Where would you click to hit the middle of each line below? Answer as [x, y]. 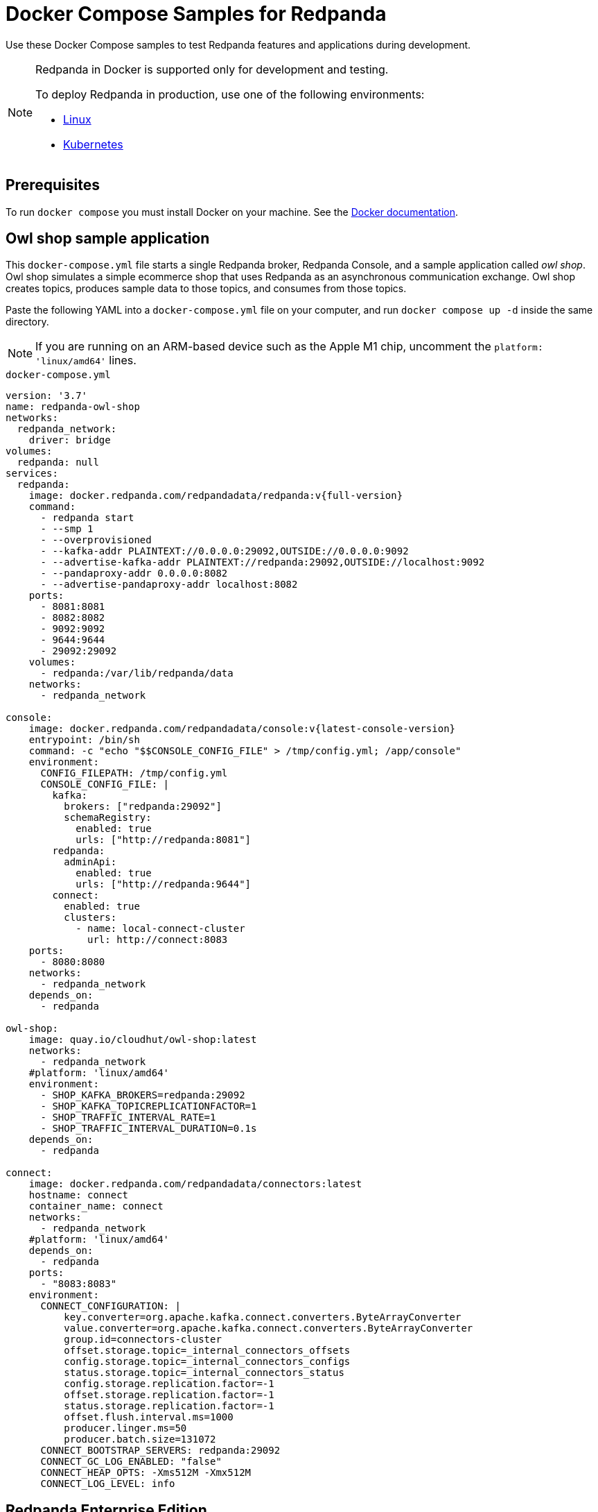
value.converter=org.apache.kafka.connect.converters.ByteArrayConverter [269, 1328]
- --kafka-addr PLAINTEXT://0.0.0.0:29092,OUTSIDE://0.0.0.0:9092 [225, 551]
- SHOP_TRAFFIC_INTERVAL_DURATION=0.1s [149, 1129]
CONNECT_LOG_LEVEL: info [108, 1484]
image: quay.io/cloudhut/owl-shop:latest [143, 1040]
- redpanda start [87, 518]
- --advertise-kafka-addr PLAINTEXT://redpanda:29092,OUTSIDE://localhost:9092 [263, 562]
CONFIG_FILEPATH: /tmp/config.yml [134, 773]
